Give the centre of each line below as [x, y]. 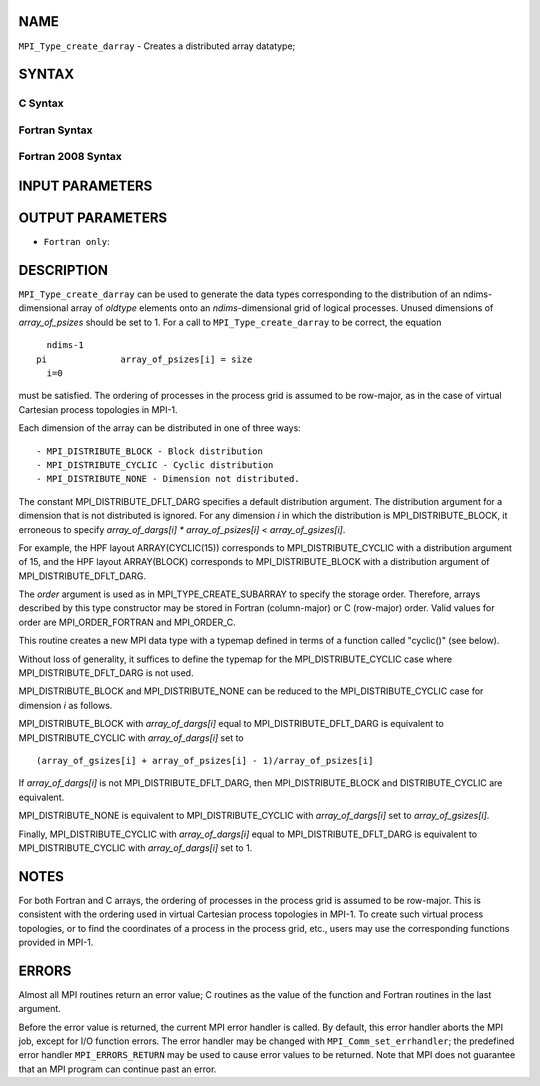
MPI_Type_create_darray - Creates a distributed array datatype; [157, 46]
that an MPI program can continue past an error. [117, 1069]
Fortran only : [76, 242]
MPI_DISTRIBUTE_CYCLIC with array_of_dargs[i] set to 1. [135, 847]
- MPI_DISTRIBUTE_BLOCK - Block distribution [150, 451]
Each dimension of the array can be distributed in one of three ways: [160, 428]
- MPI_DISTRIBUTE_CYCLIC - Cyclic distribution [155, 464]
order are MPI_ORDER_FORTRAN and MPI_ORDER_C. [127, 622]
